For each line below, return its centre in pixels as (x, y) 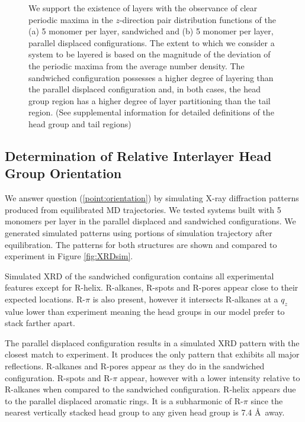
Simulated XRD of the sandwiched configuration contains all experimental (139, 276)
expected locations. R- (45, 299)
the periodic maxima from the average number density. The (137, 65)
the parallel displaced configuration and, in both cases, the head (145, 89)
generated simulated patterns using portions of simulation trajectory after (139, 232)
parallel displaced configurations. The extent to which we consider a (152, 42)
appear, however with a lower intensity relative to (210, 377)
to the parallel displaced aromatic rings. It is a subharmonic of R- (124, 400)
